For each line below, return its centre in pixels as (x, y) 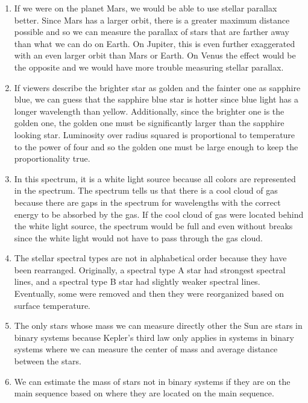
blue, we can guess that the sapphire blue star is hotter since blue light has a (156, 99)
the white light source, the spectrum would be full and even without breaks (153, 226)
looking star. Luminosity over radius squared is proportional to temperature (155, 134)
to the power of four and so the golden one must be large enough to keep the (156, 146)
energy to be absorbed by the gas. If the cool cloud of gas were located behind (159, 214)
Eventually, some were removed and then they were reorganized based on (149, 294)
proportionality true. (52, 158)
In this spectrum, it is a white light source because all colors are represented (155, 178)
